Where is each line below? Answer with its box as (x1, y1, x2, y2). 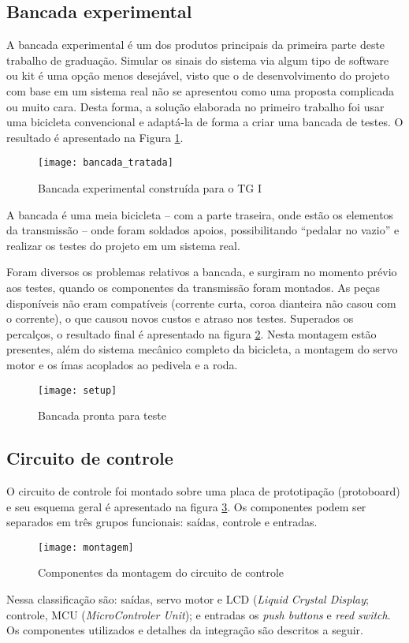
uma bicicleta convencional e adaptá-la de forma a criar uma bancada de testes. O (6, 114, 403, 130)
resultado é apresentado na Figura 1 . (6, 129, 184, 145)
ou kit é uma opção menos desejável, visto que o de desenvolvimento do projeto (6, 67, 390, 84)
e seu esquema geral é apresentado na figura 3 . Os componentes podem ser (6, 498, 366, 514)
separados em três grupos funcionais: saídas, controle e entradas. (6, 514, 318, 530)
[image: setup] (38, 384, 117, 396)
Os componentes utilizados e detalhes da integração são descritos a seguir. (6, 622, 363, 638)
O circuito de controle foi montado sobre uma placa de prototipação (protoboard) (6, 483, 400, 499)
